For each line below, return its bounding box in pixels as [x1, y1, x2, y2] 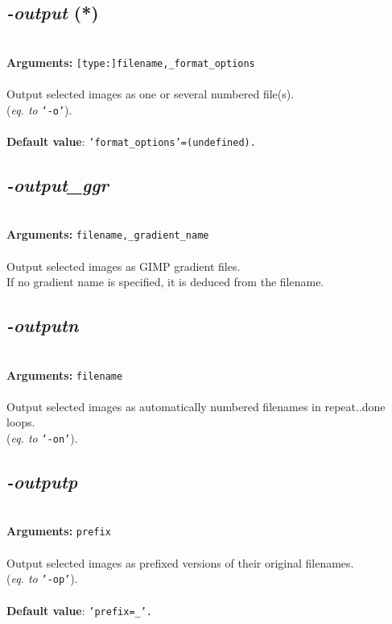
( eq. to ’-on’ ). [6, 430, 78, 447]
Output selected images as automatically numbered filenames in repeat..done [6, 397, 386, 414]
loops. [6, 414, 35, 431]
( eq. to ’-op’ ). [6, 570, 78, 587]
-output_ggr [6, 172, 109, 197]
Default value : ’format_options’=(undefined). [6, 132, 256, 149]
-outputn [6, 313, 79, 338]
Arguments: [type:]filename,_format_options [6, 53, 255, 70]
